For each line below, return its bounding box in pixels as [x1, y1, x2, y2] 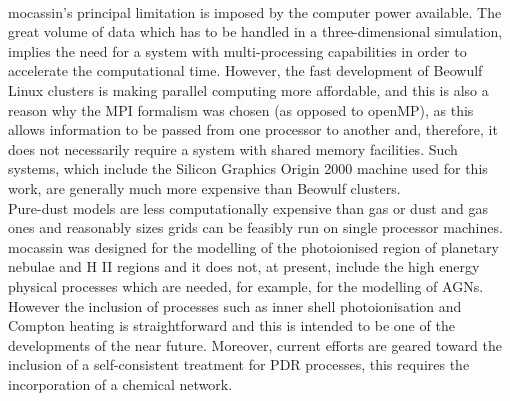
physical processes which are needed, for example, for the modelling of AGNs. [8, 275, 484, 296]
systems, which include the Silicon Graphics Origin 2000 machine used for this [8, 158, 488, 179]
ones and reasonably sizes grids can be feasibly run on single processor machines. [8, 217, 503, 238]
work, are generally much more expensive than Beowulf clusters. [8, 177, 401, 198]
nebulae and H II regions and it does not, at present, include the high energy [8, 256, 480, 277]
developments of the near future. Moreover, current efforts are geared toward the [8, 334, 503, 355]
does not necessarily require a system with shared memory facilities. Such [8, 138, 458, 159]
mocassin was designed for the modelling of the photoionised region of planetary [8, 236, 499, 257]
